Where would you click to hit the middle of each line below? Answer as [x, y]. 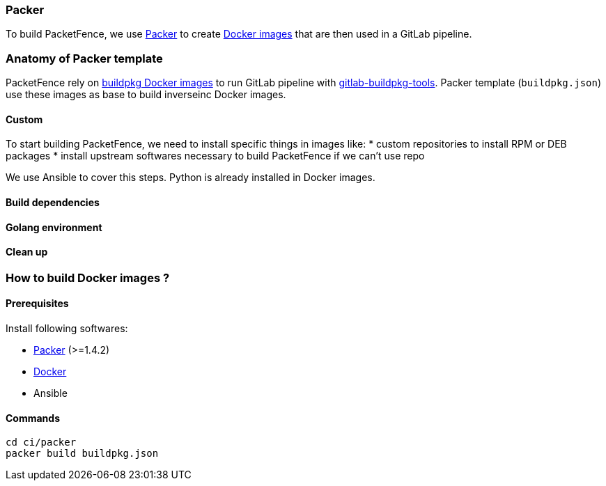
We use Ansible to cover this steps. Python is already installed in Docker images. [191, 178]
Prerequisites [37, 304]
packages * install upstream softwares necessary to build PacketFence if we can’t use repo [215, 156]
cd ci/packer [41, 442]
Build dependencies [53, 202]
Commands [33, 418]
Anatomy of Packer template [84, 58]
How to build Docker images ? [88, 277]
